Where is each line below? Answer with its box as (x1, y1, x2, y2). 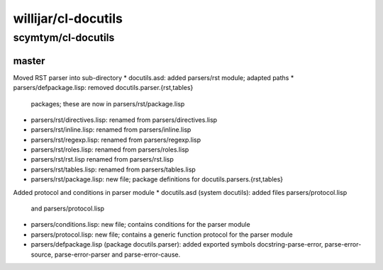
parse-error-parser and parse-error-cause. (54, 250, 181, 259)
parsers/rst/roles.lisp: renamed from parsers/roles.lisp (30, 145, 189, 154)
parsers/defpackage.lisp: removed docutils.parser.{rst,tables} (13, 84, 194, 92)
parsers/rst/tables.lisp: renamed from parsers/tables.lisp (30, 165, 196, 174)
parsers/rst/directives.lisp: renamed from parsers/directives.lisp (30, 116, 218, 124)
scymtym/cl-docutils (13, 31, 115, 44)
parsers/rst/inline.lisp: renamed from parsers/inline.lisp (30, 125, 191, 134)
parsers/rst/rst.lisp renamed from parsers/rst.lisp (30, 155, 174, 164)
